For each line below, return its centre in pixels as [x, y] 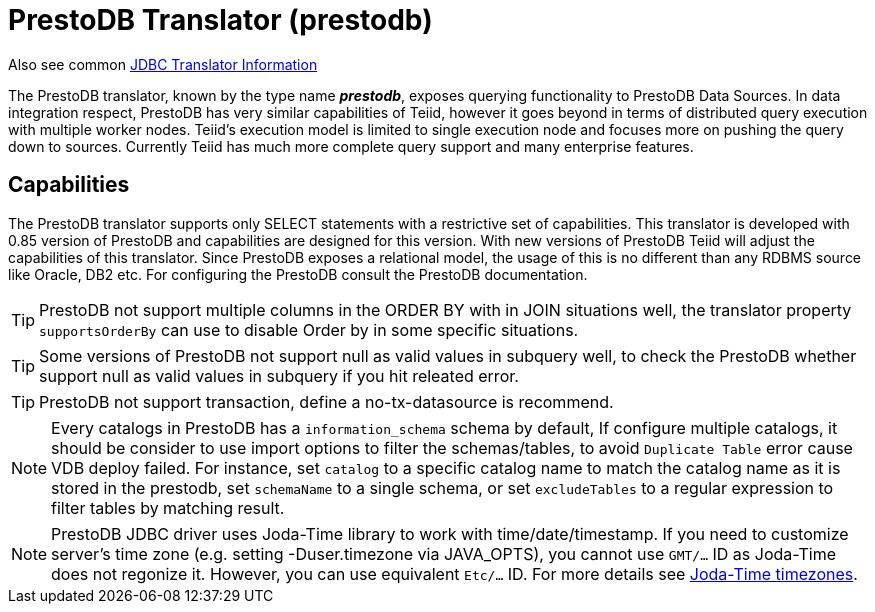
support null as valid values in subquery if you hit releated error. [279, 375]
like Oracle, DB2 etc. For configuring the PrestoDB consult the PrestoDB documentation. [298, 274]
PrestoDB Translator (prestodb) [220, 20]
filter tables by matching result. [168, 507]
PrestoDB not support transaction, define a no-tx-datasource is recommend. [326, 401]
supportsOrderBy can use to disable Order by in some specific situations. [309, 329]
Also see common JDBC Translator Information [163, 64]
